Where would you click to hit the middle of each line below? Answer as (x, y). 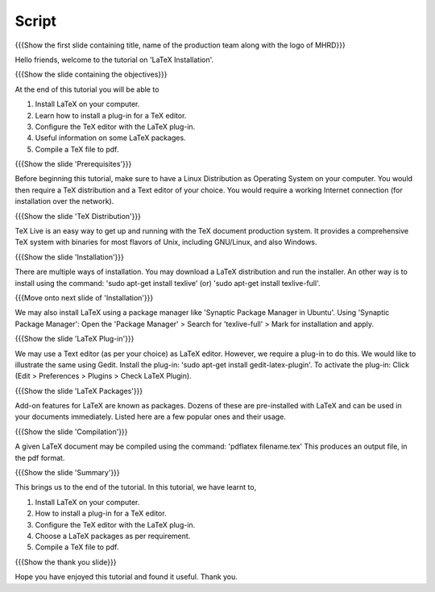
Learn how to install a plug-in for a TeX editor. (111, 115)
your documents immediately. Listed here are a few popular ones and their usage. (150, 417)
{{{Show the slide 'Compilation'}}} (71, 432)
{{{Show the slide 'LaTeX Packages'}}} (79, 391)
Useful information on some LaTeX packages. (110, 138)
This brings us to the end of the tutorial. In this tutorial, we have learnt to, (136, 487)
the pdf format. (40, 457)
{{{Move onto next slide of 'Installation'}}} (84, 297)
